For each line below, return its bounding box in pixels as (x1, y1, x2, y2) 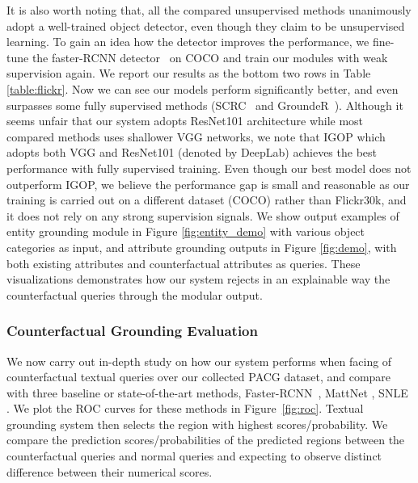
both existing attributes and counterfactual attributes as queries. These (6, 254, 361, 271)
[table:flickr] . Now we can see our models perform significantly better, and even (6, 80, 399, 97)
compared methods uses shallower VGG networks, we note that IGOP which (6, 128, 386, 145)
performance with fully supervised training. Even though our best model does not (6, 159, 412, 176)
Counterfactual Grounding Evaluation (6, 321, 258, 341)
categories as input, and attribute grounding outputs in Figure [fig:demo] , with (6, 238, 397, 255)
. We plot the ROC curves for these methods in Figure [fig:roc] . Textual (6, 400, 364, 417)
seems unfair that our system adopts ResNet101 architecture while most (6, 112, 364, 129)
